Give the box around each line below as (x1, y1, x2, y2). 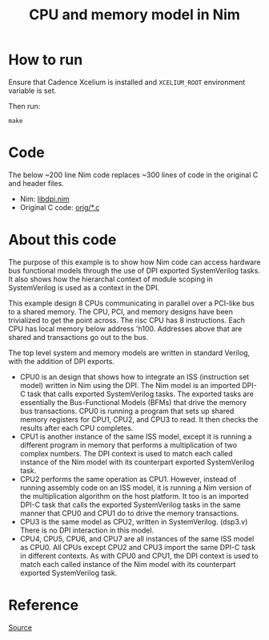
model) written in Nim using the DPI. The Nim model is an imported (19, 380, 240, 390)
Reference (8, 596, 78, 614)
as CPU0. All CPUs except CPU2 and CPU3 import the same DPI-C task (19, 542, 256, 552)
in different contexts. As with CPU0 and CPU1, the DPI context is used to (19, 551, 259, 561)
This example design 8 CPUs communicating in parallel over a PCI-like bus (8, 298, 255, 308)
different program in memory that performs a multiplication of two (19, 439, 238, 450)
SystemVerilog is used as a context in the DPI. (8, 282, 160, 292)
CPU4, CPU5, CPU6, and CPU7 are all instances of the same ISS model (19, 533, 255, 543)
